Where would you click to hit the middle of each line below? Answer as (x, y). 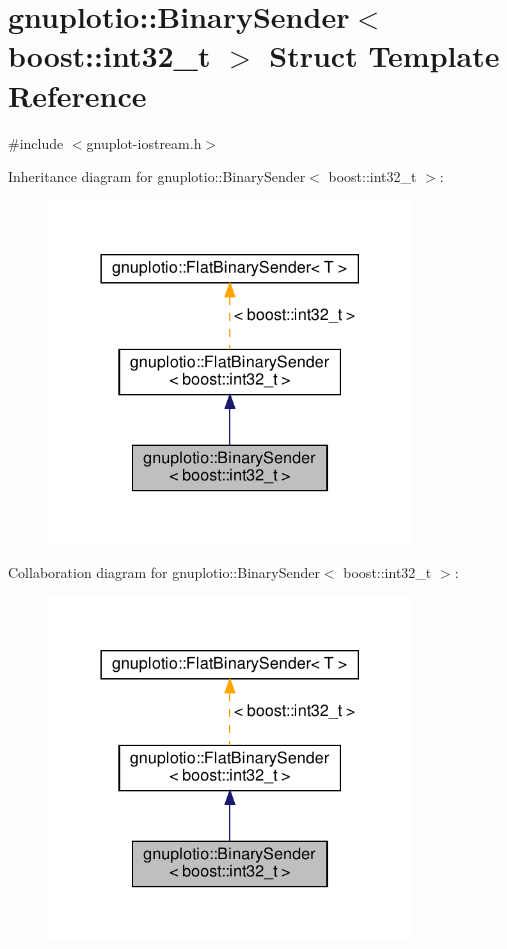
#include (36, 142)
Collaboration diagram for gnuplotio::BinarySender (164, 572)
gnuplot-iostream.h (144, 142)
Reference (77, 94)
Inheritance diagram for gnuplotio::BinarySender (157, 176)
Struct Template (384, 55)
